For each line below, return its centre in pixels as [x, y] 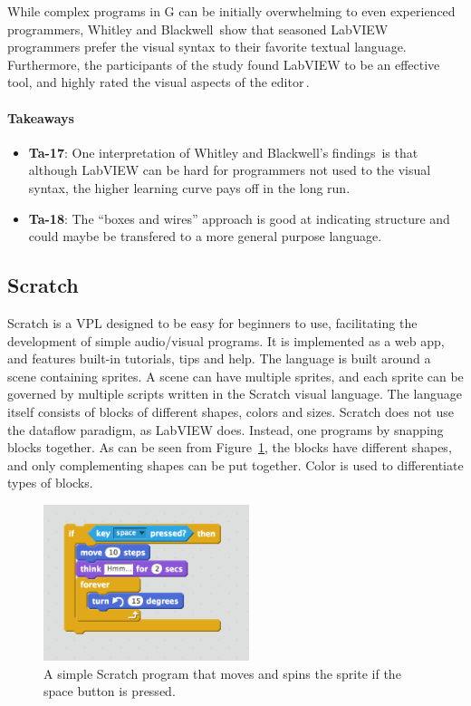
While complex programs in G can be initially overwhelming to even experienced [231, 11]
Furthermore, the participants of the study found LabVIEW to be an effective [224, 64]
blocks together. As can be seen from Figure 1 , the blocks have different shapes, [230, 447]
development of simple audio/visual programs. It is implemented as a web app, [226, 340]
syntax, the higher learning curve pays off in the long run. [189, 187]
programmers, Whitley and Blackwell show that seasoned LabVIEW [198, 29]
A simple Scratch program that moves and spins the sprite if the [222, 673]
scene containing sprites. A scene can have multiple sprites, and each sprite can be [235, 376]
